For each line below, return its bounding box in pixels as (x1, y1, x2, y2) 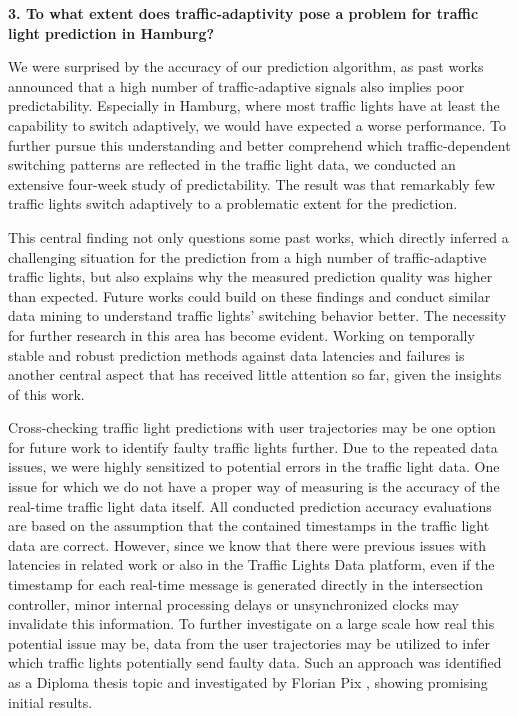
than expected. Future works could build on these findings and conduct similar (8, 285, 491, 306)
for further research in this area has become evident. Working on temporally (8, 324, 475, 345)
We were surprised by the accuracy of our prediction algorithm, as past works (8, 56, 484, 77)
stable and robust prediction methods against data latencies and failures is (8, 344, 465, 365)
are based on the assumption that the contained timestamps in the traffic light (8, 515, 490, 536)
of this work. (8, 383, 85, 404)
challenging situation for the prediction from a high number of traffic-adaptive (8, 246, 487, 267)
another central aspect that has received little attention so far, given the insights (8, 364, 502, 385)
